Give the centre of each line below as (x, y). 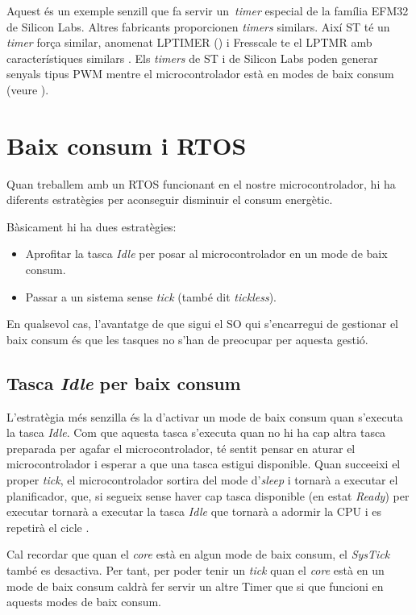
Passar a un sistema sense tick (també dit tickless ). (151, 296)
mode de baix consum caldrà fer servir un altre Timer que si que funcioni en (195, 586)
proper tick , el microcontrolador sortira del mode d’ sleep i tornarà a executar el (202, 480)
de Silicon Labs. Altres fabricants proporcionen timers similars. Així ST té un (198, 26)
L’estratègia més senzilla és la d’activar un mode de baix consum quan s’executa (205, 416)
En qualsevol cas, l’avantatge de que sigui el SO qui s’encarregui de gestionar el (203, 324)
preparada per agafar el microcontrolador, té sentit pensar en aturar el (181, 448)
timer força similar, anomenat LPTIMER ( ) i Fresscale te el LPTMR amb (189, 42)
